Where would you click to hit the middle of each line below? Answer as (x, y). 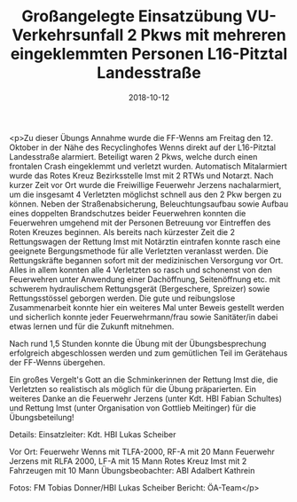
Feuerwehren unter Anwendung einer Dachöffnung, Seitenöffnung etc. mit (145, 279)
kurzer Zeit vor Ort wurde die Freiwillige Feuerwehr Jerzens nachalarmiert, (145, 184)
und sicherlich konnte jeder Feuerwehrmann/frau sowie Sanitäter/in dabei (144, 317)
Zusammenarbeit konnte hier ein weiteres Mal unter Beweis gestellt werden (147, 307)
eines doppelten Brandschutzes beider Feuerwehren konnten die (128, 213)
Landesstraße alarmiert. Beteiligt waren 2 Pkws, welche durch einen (133, 156)
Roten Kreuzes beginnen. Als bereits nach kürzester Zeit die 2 (122, 231)
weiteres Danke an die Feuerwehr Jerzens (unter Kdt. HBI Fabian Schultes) (145, 398)
